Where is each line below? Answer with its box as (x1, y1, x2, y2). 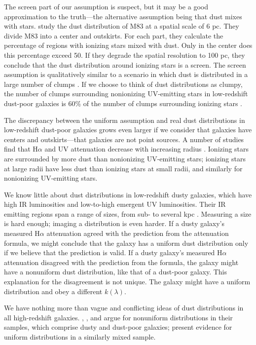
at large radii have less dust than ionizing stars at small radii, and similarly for (4, 163, 243, 173)
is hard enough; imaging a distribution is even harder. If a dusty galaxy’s (4, 218, 225, 229)
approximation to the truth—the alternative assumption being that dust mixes (4, 11, 242, 21)
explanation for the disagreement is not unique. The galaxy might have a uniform (4, 276, 251, 287)
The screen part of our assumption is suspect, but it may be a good (4, 1, 208, 11)
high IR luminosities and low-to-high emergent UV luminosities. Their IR (4, 199, 226, 209)
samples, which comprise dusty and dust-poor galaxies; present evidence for (4, 322, 232, 332)
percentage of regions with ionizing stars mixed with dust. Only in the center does (4, 40, 253, 50)
